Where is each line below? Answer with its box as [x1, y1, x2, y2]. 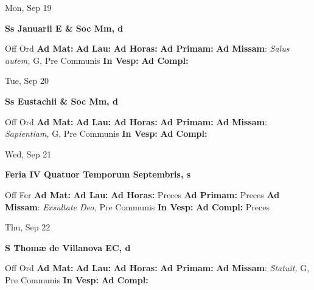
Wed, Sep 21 [5, 147, 52, 160]
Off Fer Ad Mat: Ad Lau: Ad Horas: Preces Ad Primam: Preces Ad [5, 188, 280, 201]
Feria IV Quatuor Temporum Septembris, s [5, 168, 191, 181]
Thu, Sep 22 [5, 221, 51, 233]
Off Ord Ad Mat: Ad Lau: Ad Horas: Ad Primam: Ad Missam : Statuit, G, [5, 261, 310, 274]
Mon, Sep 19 [5, 1, 52, 13]
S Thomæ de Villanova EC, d [5, 241, 131, 254]
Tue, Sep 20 [5, 74, 49, 87]
